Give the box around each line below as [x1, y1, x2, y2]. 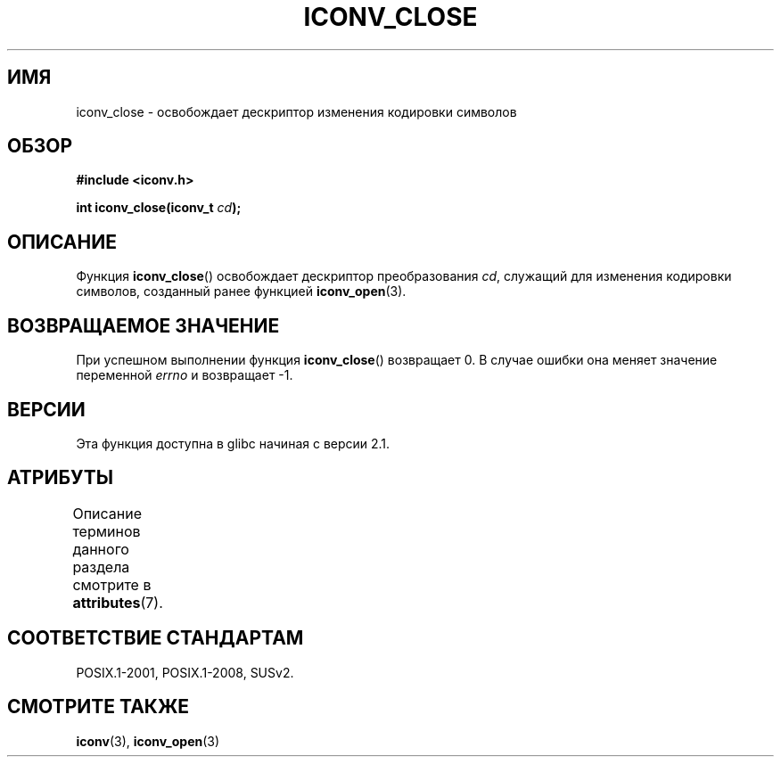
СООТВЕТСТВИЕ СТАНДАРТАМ [7, 627, 304, 650]
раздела [72, 557, 130, 576]
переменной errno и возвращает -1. [76, 367, 293, 383]
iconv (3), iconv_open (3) [76, 733, 220, 749]
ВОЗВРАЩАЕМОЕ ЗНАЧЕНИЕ [7, 314, 280, 337]
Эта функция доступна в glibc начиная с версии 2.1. [76, 435, 390, 451]
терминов [72, 522, 141, 540]
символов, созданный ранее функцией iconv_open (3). [76, 283, 407, 300]
